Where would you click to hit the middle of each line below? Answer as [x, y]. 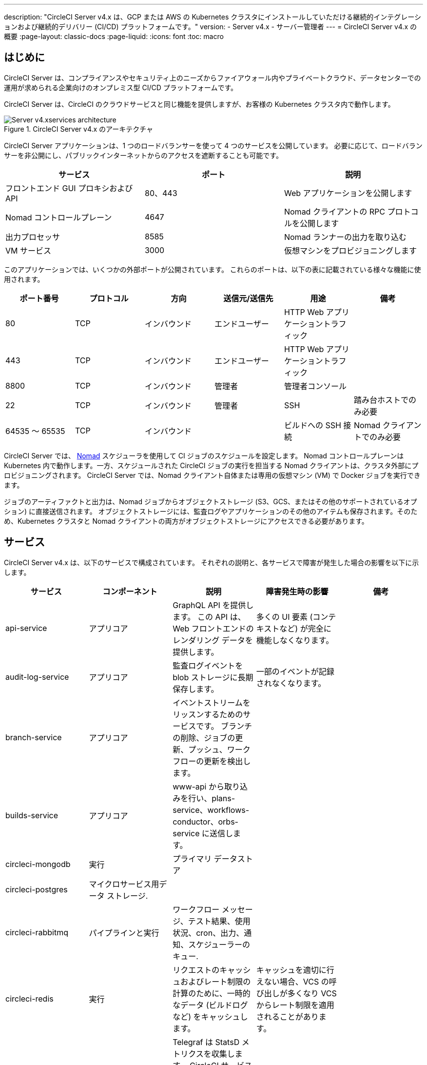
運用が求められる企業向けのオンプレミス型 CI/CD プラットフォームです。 [121, 87]
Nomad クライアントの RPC [334, 211]
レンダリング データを [213, 640]
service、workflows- [211, 810]
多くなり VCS [312, 993]
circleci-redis [29, 998]
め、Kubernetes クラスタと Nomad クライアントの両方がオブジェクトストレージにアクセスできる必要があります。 [186, 521]
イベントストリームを [212, 702]
